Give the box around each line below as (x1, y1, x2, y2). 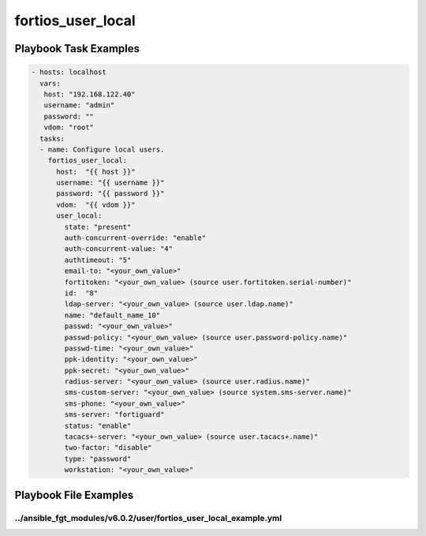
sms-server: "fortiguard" (64, 410, 165, 419)
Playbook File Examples (14, 488, 134, 501)
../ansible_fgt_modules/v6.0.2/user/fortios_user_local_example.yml (14, 512, 282, 523)
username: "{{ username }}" (56, 178, 165, 187)
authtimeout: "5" (64, 255, 132, 264)
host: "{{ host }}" (56, 167, 136, 176)
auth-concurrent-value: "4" (64, 245, 174, 253)
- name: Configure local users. (39, 144, 165, 154)
